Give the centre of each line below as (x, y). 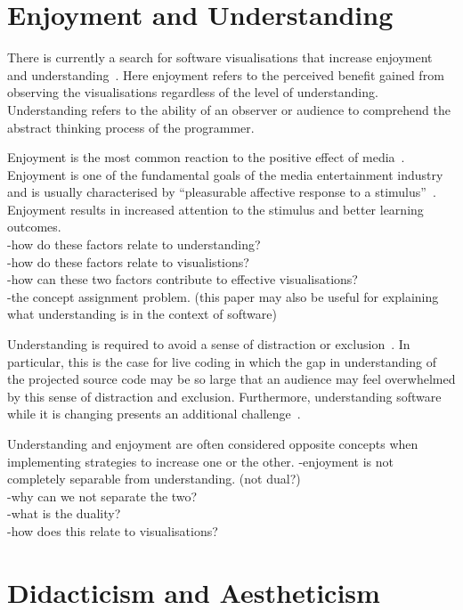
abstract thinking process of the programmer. (131, 127)
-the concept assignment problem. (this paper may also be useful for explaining (223, 296)
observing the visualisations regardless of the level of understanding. (193, 92)
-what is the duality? (64, 513)
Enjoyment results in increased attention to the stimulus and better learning (215, 209)
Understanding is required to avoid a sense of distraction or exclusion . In (209, 344)
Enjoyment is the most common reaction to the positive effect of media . (206, 157)
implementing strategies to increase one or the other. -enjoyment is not (201, 461)
